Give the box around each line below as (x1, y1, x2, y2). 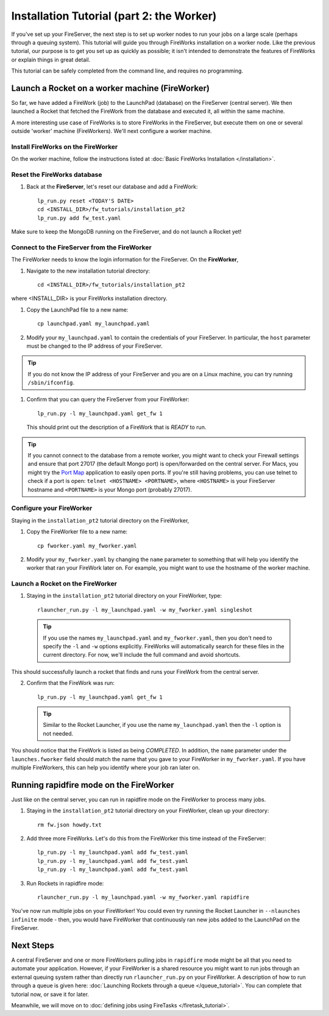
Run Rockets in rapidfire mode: (26, 879, 104, 887)
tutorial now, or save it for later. (11, 990, 90, 998)
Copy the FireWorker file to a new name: (26, 528, 128, 535)
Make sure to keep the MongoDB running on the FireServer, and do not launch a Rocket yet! (11, 228, 242, 235)
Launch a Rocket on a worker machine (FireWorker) (11, 83, 210, 93)
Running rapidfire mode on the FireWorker (11, 779, 175, 790)
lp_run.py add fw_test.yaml (37, 214, 121, 221)
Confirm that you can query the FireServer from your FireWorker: (26, 396, 189, 403)
